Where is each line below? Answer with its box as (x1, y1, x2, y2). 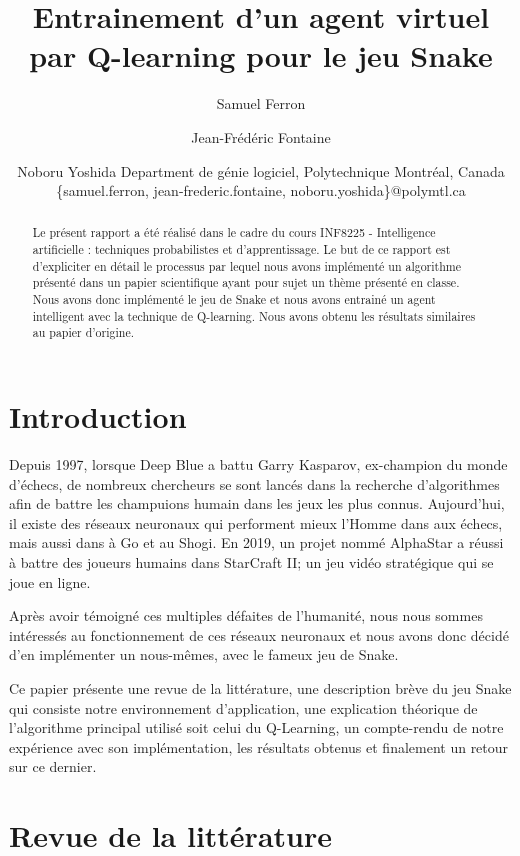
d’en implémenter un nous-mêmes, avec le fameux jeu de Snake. (9, 644, 399, 665)
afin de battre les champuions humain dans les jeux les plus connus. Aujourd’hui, (9, 493, 505, 514)
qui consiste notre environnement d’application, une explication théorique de (9, 697, 478, 718)
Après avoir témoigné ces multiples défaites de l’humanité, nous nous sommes (9, 605, 483, 626)
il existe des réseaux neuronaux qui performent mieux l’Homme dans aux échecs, (9, 512, 503, 533)
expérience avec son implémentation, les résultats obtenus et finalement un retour (9, 736, 509, 757)
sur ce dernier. (9, 756, 97, 777)
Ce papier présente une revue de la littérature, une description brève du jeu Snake (9, 677, 512, 698)
